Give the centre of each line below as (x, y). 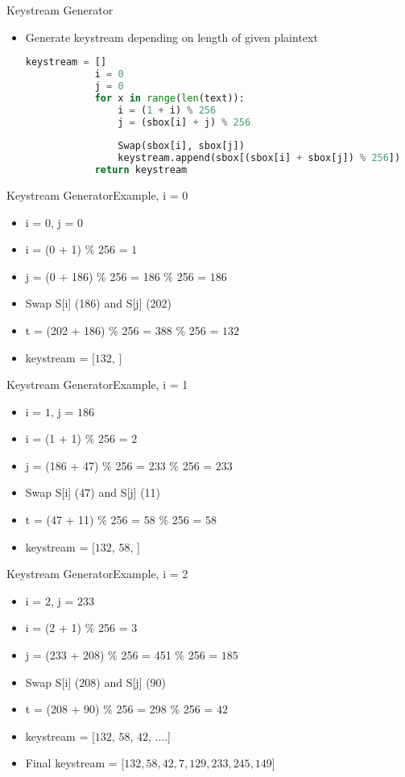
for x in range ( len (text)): (169, 98)
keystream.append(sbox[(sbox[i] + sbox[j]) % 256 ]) (259, 158)
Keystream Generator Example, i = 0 (97, 194)
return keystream (141, 170)
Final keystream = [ (75, 763)
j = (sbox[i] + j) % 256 (184, 122)
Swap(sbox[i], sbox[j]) (181, 146)
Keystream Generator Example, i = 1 (97, 384)
